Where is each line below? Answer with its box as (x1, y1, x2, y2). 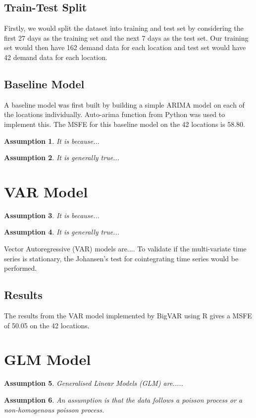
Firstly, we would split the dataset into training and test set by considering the (4, 23, 244, 33)
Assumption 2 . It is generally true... (4, 152, 119, 163)
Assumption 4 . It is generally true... (4, 227, 119, 237)
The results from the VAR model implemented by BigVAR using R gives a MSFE (4, 310, 252, 321)
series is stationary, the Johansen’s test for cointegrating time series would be (4, 253, 239, 263)
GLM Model (4, 349, 91, 369)
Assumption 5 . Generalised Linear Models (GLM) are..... (4, 378, 183, 388)
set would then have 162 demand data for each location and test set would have (4, 42, 246, 53)
